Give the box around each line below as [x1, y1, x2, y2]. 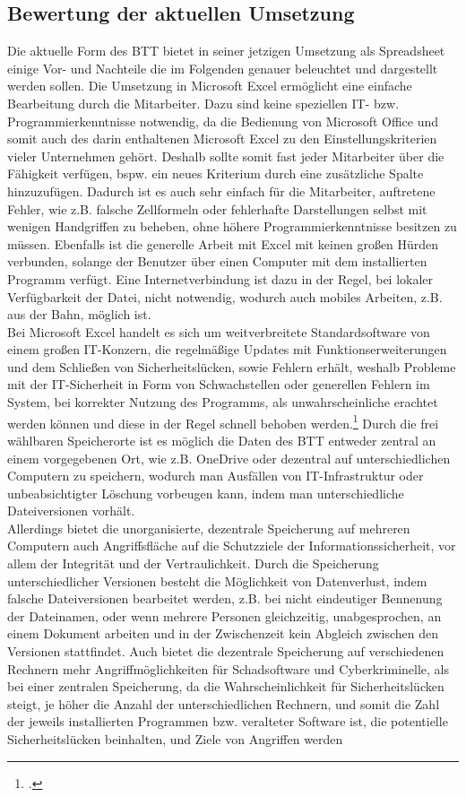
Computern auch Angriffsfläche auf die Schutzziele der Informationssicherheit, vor [7, 536, 456, 555]
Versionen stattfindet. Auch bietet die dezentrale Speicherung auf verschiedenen [7, 642, 444, 661]
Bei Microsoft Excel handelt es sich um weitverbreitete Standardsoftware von [7, 322, 430, 341]
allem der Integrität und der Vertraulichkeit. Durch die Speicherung [7, 554, 379, 573]
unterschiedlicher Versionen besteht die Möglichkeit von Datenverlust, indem [7, 571, 427, 590]
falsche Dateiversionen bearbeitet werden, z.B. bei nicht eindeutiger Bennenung [7, 589, 443, 608]
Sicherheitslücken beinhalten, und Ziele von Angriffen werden [7, 730, 343, 749]
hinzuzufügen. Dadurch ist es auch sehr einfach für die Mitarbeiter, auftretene [7, 181, 436, 200]
